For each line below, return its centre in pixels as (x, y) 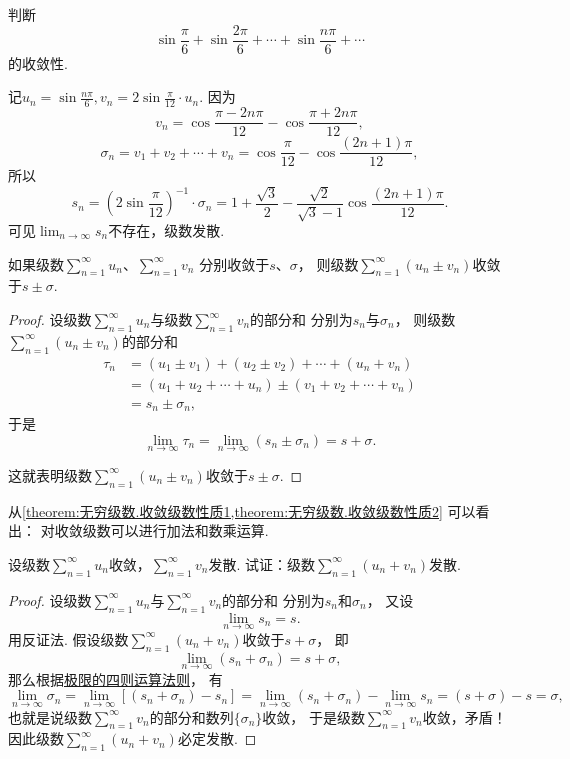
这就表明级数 (50, 474)
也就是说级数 (50, 716)
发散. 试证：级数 (262, 563)
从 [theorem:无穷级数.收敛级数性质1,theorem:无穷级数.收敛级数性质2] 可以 (242, 510)
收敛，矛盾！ (464, 716)
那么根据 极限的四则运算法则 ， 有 (115, 678)
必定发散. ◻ (217, 738)
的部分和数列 (191, 716)
